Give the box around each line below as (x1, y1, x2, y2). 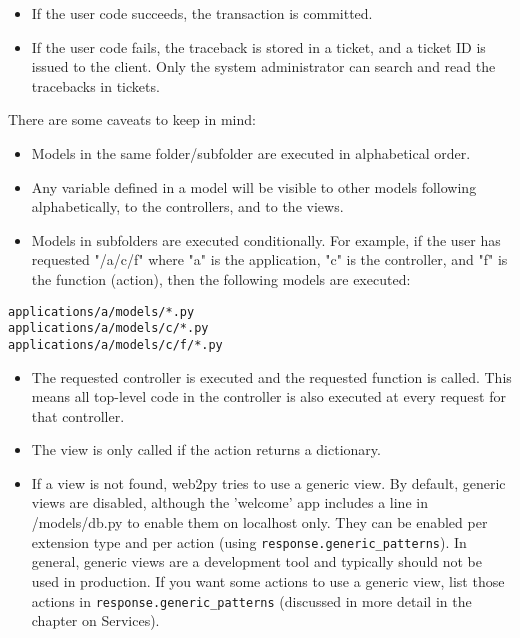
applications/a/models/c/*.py (8, 321, 209, 336)
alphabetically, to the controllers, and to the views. (31, 196, 344, 217)
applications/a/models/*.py (8, 304, 195, 319)
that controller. (31, 405, 125, 426)
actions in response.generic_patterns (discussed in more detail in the (31, 590, 472, 611)
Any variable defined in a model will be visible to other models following (31, 176, 477, 197)
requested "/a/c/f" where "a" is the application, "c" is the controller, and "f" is (31, 249, 508, 270)
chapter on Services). (31, 610, 160, 631)
